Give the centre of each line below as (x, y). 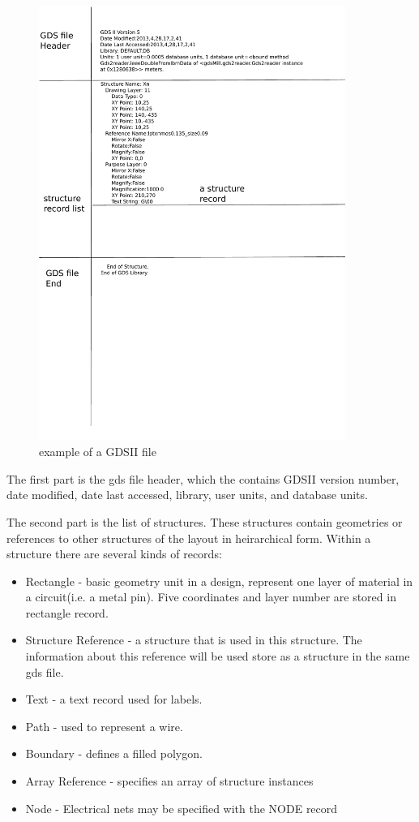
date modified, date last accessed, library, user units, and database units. (187, 495)
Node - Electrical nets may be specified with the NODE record (182, 808)
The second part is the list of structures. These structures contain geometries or (205, 521)
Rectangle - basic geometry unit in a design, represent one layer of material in (219, 581)
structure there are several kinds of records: (114, 554)
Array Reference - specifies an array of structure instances (169, 781)
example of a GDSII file (98, 452)
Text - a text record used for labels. (114, 699)
